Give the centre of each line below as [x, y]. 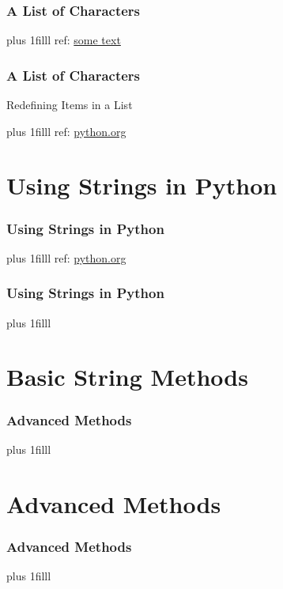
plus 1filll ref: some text [64, 40]
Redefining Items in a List [70, 105]
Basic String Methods [127, 377]
